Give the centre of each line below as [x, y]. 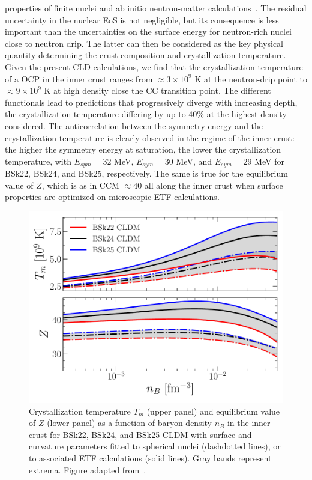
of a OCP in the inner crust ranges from [79, 78]
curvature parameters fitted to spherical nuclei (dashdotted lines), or [155, 446]
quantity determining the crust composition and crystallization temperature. [145, 55]
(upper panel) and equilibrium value [213, 411]
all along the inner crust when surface [214, 185]
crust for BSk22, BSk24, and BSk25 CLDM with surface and [140, 434]
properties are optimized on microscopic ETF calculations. [112, 197]
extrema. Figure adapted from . [88, 469]
